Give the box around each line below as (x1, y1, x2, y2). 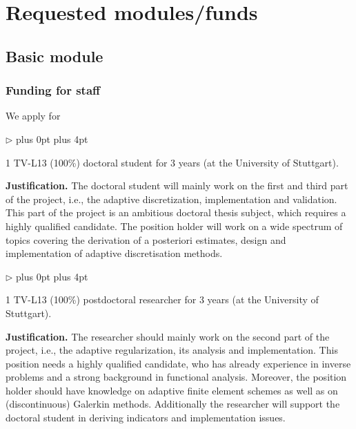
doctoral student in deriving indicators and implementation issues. (6, 410, 286, 425)
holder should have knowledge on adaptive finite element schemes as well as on (6, 383, 338, 397)
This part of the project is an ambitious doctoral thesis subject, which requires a (6, 205, 346, 220)
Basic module (6, 45, 103, 66)
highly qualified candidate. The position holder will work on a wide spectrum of (6, 218, 343, 233)
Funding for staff (6, 82, 101, 99)
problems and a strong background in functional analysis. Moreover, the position (6, 370, 347, 384)
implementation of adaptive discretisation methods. (6, 246, 223, 260)
